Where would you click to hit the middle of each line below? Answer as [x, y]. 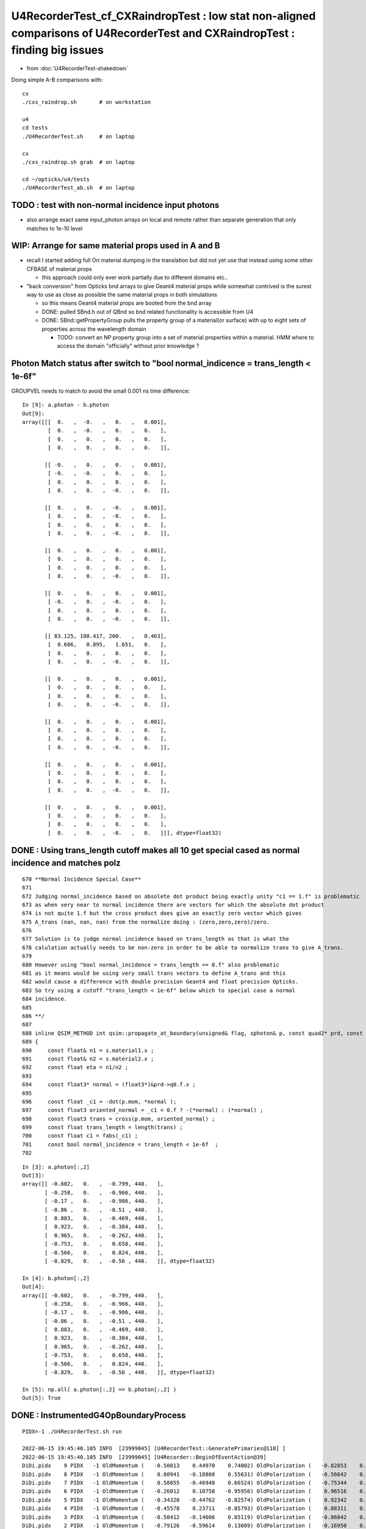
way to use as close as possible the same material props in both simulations [122, 294]
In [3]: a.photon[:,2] [56, 1167]
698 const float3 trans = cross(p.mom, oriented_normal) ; [119, 1119]
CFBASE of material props [59, 268]
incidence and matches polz [66, 863]
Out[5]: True [41, 1398]
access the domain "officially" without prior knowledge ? [128, 346]
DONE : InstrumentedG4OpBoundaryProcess [99, 1415]
